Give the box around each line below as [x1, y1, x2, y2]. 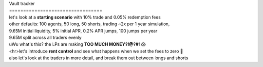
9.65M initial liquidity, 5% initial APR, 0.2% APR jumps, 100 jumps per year [9, 28, 158, 33]
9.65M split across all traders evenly [9, 34, 82, 40]
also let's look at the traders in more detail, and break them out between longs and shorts [9, 55, 188, 61]
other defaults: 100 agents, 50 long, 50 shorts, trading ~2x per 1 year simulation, [9, 21, 170, 27]
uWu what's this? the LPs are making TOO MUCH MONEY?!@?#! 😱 [9, 41, 146, 47]
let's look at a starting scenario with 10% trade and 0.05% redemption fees [9, 14, 161, 20]
